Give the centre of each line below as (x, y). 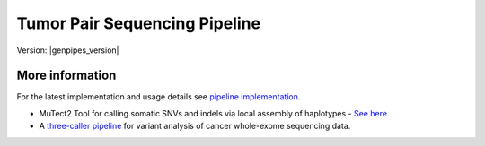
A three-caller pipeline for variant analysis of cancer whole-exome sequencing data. (195, 126)
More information (66, 76)
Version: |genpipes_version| (68, 50)
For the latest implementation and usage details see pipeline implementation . (159, 97)
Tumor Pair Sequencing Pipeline (138, 23)
